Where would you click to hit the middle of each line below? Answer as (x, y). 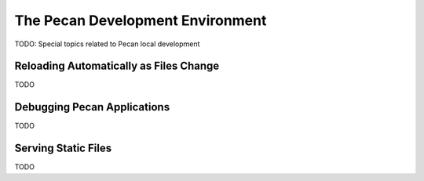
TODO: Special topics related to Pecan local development (107, 44)
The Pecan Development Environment (141, 20)
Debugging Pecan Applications (92, 107)
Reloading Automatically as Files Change (117, 66)
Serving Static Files (63, 148)
